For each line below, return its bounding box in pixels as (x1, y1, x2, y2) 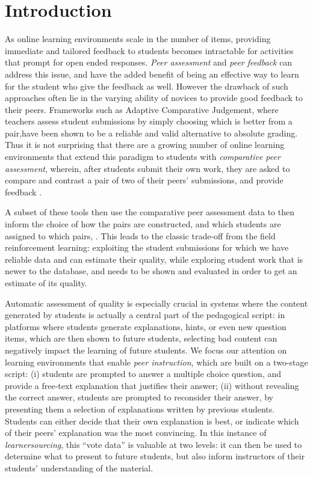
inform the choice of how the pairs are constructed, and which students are (5, 218, 281, 230)
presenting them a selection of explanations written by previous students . (5, 402, 275, 415)
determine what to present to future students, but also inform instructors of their (5, 450, 305, 462)
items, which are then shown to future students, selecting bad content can (5, 332, 277, 345)
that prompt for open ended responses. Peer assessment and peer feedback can (5, 56, 293, 69)
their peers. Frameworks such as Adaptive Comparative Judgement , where (5, 103, 279, 115)
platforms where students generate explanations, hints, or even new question (5, 320, 287, 332)
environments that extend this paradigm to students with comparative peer (5, 150, 280, 163)
